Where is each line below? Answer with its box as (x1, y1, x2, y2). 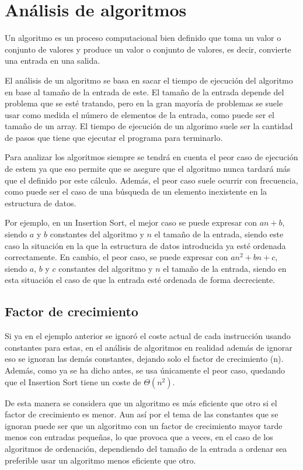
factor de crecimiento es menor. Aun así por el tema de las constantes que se (5, 408, 278, 420)
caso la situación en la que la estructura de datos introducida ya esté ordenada (5, 239, 286, 251)
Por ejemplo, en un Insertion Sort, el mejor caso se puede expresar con (5, 216, 257, 229)
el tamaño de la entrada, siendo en (163, 262, 287, 274)
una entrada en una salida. (5, 54, 100, 67)
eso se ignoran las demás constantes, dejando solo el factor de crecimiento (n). (5, 352, 284, 365)
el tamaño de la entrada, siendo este (154, 228, 284, 240)
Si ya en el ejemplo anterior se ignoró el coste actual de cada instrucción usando (5, 330, 291, 342)
